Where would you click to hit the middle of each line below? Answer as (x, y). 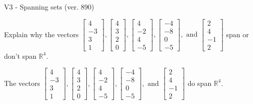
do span (200, 83)
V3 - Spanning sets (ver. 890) (49, 7)
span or (237, 34)
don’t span (20, 56)
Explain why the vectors (41, 34)
